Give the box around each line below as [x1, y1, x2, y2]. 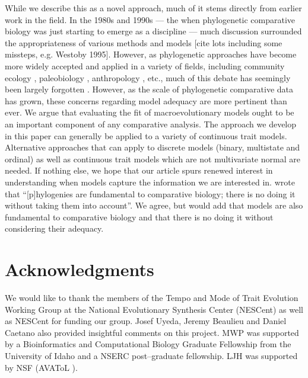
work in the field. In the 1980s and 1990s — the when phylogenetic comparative [5, 13, 296, 25]
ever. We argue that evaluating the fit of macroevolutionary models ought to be [5, 106, 294, 118]
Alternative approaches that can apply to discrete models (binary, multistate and [5, 141, 300, 153]
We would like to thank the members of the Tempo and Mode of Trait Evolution [5, 291, 299, 303]
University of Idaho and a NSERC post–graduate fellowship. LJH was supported [5, 349, 298, 361]
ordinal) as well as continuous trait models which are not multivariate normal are [5, 152, 300, 165]
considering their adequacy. [5, 222, 104, 235]
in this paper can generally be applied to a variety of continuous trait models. [5, 129, 287, 142]
